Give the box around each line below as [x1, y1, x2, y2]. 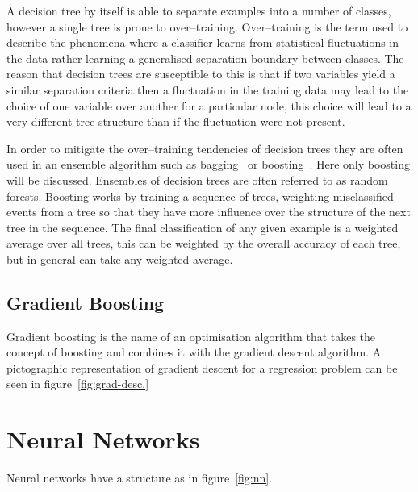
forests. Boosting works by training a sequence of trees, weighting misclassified [6, 187, 394, 204]
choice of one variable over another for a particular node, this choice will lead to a [6, 97, 412, 114]
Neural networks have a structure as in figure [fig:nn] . [6, 469, 273, 486]
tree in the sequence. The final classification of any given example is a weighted [6, 219, 399, 236]
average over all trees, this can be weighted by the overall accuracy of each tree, [6, 235, 401, 252]
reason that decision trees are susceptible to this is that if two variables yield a [6, 65, 395, 82]
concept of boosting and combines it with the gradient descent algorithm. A [6, 344, 382, 361]
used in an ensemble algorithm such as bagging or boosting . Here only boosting [6, 156, 410, 173]
